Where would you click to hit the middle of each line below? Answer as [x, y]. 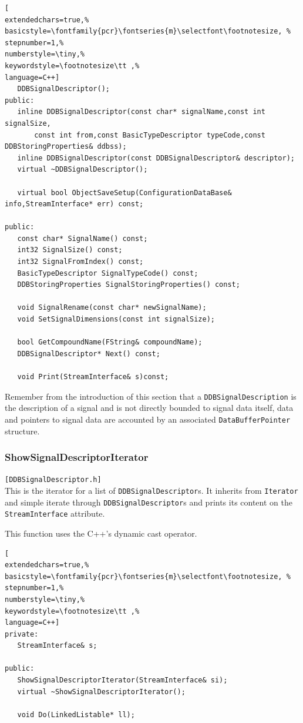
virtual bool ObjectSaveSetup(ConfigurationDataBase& [124, 193]
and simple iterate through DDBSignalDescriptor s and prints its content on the [149, 502]
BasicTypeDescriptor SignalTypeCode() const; [108, 273]
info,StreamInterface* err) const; [74, 204]
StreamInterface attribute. [55, 513]
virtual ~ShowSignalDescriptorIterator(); [101, 692]
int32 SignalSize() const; [70, 250]
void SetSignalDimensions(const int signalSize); [116, 319]
